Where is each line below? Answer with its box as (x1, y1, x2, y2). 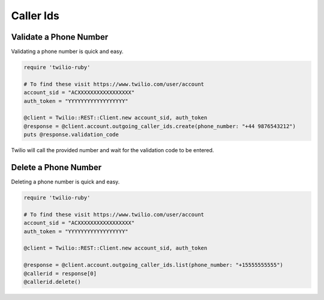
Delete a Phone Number (11, 162, 102, 173)
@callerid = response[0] (23, 270, 97, 277)
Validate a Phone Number (11, 32, 109, 42)
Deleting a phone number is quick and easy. (11, 178, 120, 186)
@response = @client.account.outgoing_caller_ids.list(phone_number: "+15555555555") (23, 262, 283, 269)
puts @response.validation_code (23, 131, 119, 138)
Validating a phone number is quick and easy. (11, 48, 124, 55)
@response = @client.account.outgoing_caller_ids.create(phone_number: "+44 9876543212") (23, 123, 296, 129)
